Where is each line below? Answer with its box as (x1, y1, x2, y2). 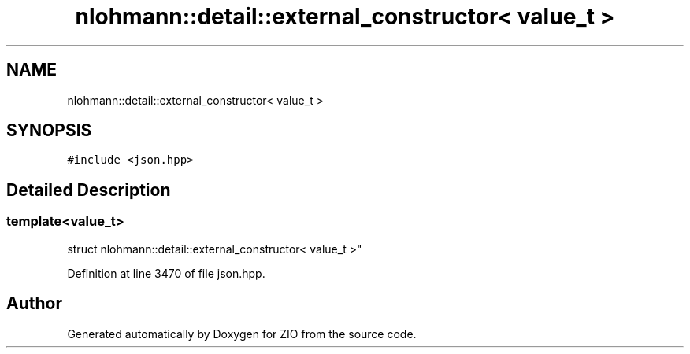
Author (6, 293, 62, 314)
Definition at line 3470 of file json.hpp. (67, 266, 265, 280)
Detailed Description (6, 179, 171, 200)
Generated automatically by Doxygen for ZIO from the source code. (67, 326, 417, 341)
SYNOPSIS (6, 120, 92, 141)
